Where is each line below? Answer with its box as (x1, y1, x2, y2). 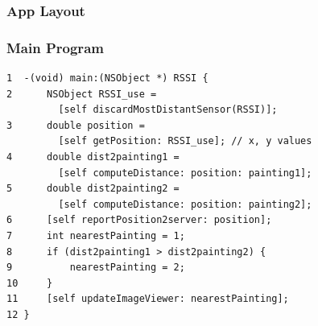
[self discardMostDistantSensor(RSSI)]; (58, 104, 278, 116)
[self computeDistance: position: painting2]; (58, 198, 312, 210)
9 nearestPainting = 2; (6, 262, 185, 274)
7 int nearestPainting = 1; (6, 230, 185, 241)
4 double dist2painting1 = (6, 151, 180, 163)
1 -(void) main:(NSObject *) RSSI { (6, 72, 209, 85)
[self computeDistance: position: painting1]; (58, 167, 312, 179)
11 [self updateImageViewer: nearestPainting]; (6, 293, 289, 305)
